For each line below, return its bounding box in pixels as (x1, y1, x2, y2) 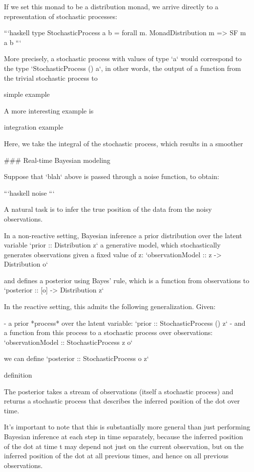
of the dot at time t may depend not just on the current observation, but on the (4, 441, 244, 451)
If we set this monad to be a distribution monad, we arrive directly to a (4, 1, 219, 11)
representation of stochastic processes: (4, 11, 117, 21)
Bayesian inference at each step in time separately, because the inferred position (4, 431, 243, 441)
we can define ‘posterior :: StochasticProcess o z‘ (4, 353, 149, 363)
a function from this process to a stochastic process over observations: (4, 327, 213, 337)
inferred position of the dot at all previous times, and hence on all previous (4, 450, 229, 461)
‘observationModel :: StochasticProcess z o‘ (4, 337, 133, 347)
